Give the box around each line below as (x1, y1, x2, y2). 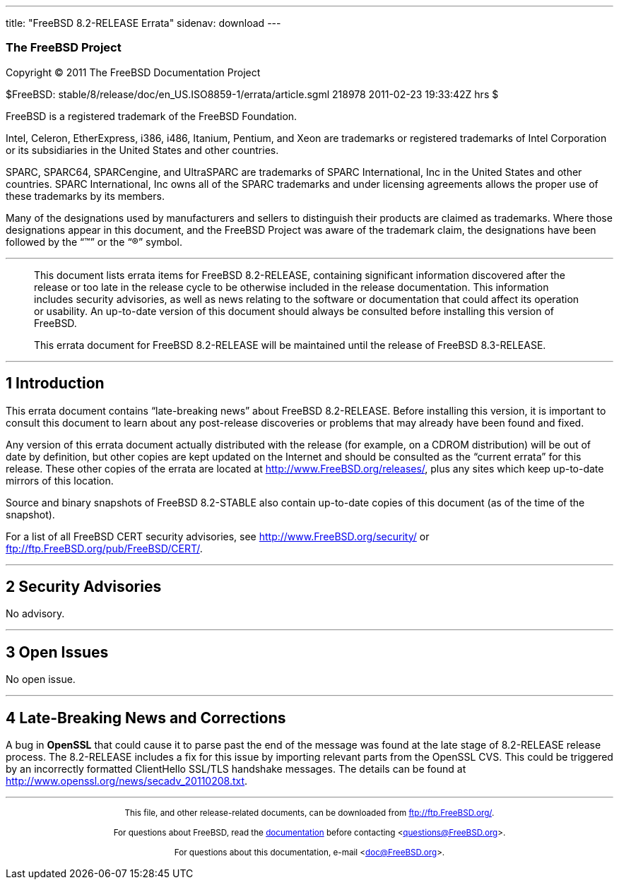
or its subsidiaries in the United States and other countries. (6, 143, 279, 156)
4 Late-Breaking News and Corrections (6, 708, 286, 727)
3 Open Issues (6, 643, 109, 661)
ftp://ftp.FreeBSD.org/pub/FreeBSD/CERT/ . (6, 542, 203, 554)
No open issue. (6, 673, 76, 686)
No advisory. (6, 607, 65, 620)
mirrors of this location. (6, 474, 114, 487)
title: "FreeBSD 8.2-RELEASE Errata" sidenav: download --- (6, 17, 281, 29)
